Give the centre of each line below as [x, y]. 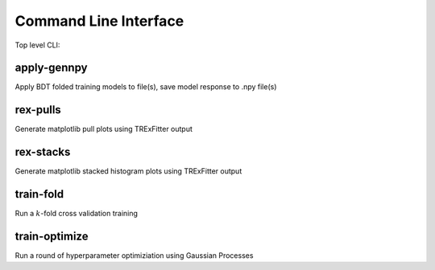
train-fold [39, 194]
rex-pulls [38, 110]
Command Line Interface [99, 21]
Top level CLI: [37, 45]
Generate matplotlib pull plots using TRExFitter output [104, 129]
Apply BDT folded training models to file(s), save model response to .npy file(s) [146, 87]
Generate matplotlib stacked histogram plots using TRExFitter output [128, 171]
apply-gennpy [51, 68]
